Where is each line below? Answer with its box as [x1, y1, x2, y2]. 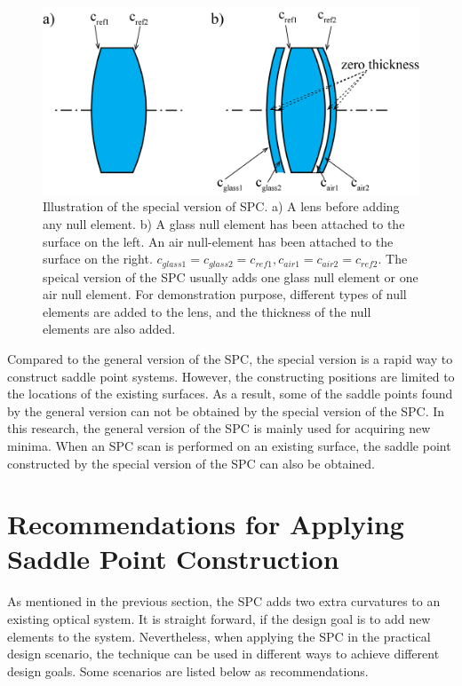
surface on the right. [43, 249, 153, 268]
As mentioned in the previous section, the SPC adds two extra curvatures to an [7, 592, 441, 611]
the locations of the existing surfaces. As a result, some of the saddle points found [7, 384, 453, 403]
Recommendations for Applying [7, 506, 404, 542]
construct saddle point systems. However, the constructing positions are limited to [7, 367, 455, 385]
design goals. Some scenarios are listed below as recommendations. [7, 661, 369, 680]
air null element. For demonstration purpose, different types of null [43, 285, 407, 304]
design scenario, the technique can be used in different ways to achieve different [7, 644, 440, 663]
